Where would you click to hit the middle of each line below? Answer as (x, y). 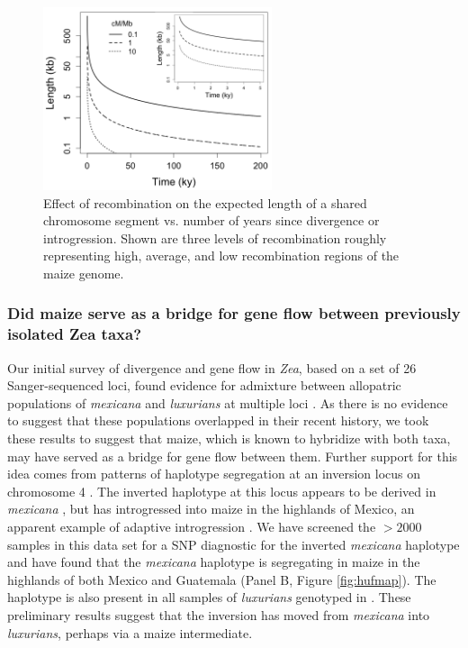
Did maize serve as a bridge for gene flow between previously (234, 313)
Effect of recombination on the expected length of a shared (205, 202)
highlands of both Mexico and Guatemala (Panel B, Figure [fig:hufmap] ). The (222, 579)
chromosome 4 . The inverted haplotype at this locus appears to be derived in (222, 491)
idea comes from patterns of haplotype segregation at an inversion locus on (214, 474)
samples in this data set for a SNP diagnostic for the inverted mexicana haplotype (234, 544)
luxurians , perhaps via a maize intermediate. (130, 632)
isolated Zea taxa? (75, 334)
